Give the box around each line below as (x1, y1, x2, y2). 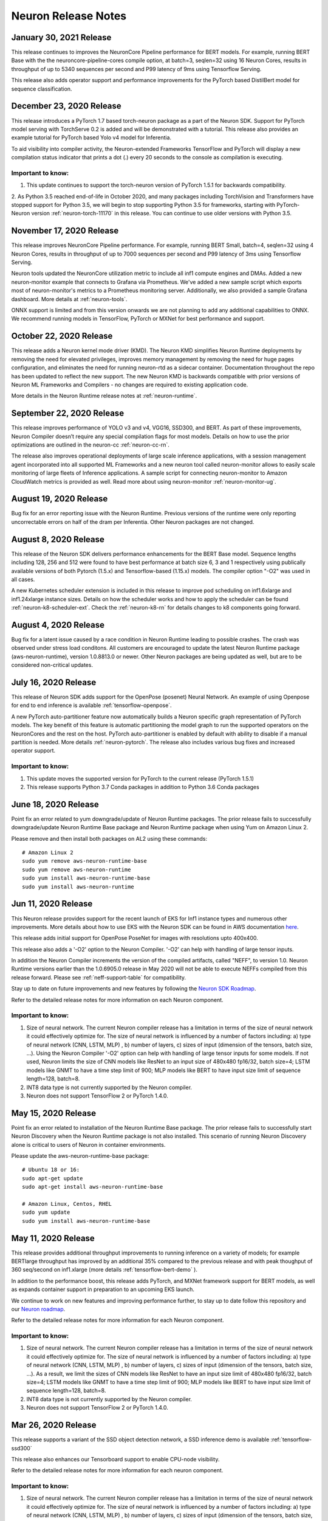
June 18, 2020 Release (11, 799, 100, 809)
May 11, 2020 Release (11, 1233, 95, 1244)
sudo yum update (22, 1209, 70, 1216)
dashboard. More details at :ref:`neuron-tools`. (11, 295, 128, 302)
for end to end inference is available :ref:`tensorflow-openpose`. (11, 701, 173, 709)
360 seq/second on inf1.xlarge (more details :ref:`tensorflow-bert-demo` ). (11, 1266, 197, 1273)
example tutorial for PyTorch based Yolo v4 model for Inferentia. (11, 134, 172, 141)
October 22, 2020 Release (11, 331, 113, 341)
